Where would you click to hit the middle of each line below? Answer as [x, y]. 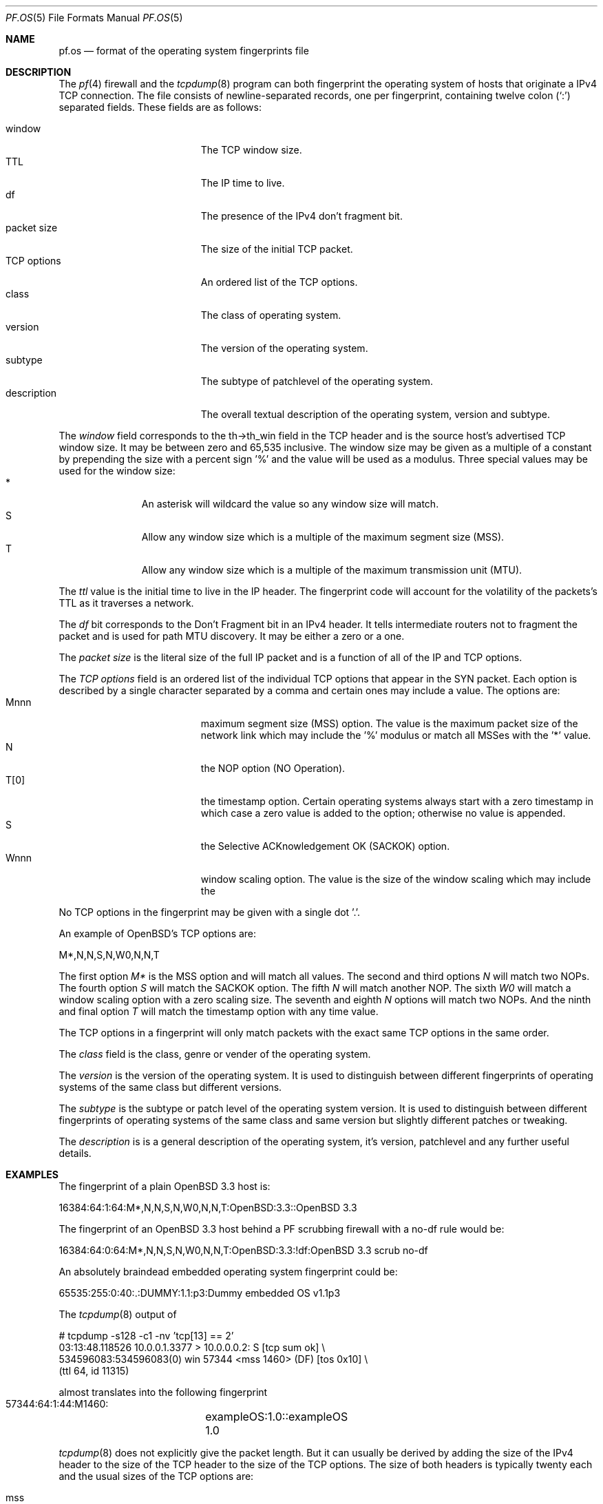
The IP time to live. [243, 183]
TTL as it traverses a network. [126, 603]
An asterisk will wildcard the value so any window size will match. [290, 504]
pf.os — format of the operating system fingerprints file [184, 51]
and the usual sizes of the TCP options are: [156, 1476]
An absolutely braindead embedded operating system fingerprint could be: [228, 1272]
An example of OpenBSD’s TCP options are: [158, 933]
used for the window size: [117, 471]
